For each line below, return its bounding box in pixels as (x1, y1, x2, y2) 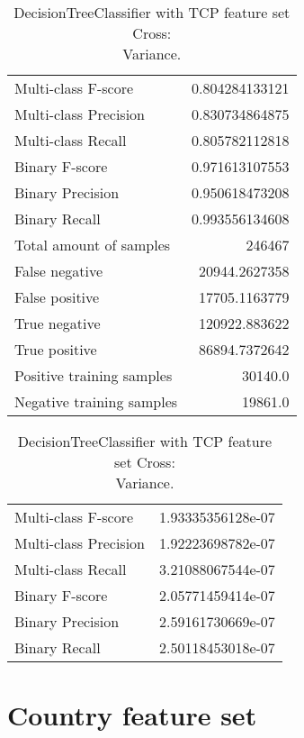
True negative (14, 313, 101, 333)
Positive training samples (14, 365, 173, 386)
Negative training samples (14, 391, 178, 412)
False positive (14, 287, 100, 307)
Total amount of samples (14, 234, 171, 255)
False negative (14, 260, 103, 281)
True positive (14, 339, 97, 360)
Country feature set (7, 697, 257, 733)
